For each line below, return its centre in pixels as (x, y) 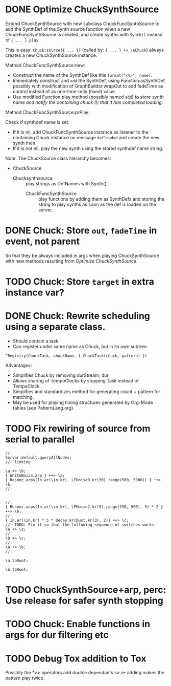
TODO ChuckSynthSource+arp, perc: (86, 590)
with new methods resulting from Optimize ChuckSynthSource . (71, 261)
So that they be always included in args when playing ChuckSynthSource (82, 255)
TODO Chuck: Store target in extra (80, 282)
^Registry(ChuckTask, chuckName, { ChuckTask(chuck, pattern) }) (76, 356)
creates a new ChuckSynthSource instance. (51, 55)
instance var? (35, 293)
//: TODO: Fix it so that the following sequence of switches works (80, 525)
